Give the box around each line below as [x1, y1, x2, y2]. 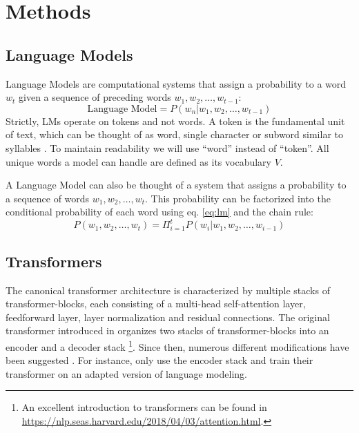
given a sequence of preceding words [19, 90, 171, 104]
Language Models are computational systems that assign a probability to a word [6, 76, 347, 90]
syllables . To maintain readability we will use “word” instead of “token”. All [6, 140, 329, 155]
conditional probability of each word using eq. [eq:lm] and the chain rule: [6, 204, 313, 219]
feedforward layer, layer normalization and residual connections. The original [6, 309, 330, 324]
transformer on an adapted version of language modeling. [6, 366, 247, 381]
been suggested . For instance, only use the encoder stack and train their [6, 353, 313, 367]
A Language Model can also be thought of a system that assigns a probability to [6, 177, 347, 192]
